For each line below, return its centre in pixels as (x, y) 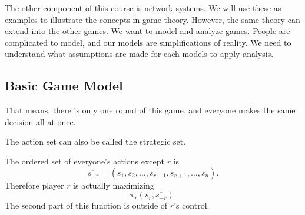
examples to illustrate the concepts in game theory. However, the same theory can (152, 19)
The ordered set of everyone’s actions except (84, 161)
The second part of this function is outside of (86, 205)
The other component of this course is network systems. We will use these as (143, 8)
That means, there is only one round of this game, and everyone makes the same (150, 110)
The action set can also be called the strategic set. (95, 141)
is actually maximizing (114, 185)
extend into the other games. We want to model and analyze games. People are (147, 31)
